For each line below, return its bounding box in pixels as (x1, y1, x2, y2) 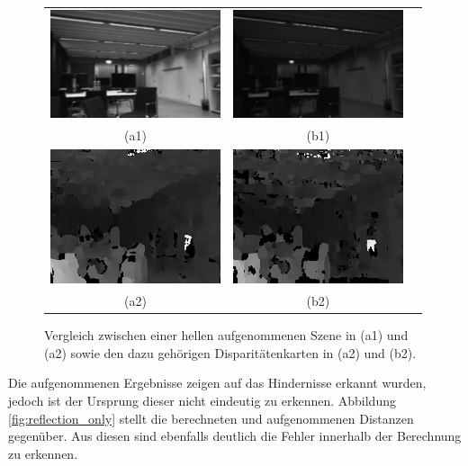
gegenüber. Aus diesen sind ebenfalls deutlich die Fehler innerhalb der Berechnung (8, 426, 462, 445)
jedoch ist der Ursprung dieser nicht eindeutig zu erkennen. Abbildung (8, 390, 396, 409)
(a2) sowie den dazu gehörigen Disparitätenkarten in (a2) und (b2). (44, 343, 417, 362)
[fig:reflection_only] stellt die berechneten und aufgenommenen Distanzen (8, 408, 414, 427)
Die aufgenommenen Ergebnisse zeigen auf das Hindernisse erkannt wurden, (8, 373, 427, 392)
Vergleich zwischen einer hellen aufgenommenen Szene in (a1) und (44, 326, 409, 345)
